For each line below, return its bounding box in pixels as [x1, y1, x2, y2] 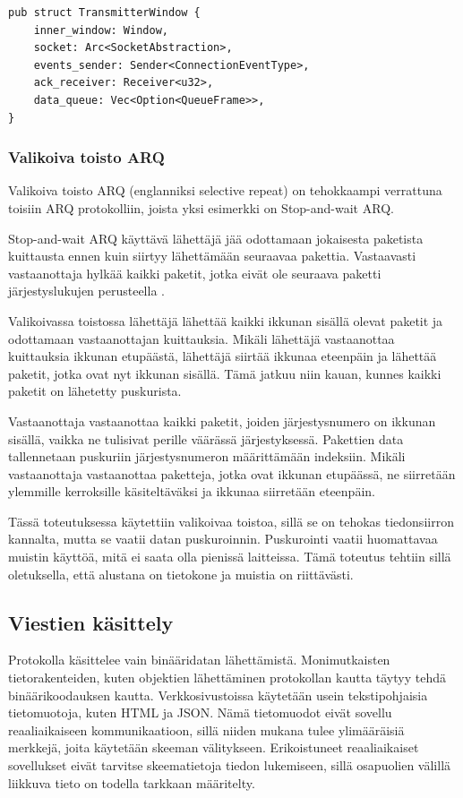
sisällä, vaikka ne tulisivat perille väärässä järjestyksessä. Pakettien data [8, 429, 404, 448]
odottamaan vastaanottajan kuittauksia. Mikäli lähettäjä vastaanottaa [8, 329, 395, 348]
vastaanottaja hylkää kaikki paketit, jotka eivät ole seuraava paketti [8, 263, 382, 282]
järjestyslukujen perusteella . [8, 281, 165, 300]
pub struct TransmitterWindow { [8, 6, 201, 19]
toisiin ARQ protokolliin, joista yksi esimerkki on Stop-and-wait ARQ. [8, 198, 394, 217]
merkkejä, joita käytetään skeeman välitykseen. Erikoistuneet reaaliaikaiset [8, 738, 419, 757]
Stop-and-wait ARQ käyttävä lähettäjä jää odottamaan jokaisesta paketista [8, 228, 424, 247]
